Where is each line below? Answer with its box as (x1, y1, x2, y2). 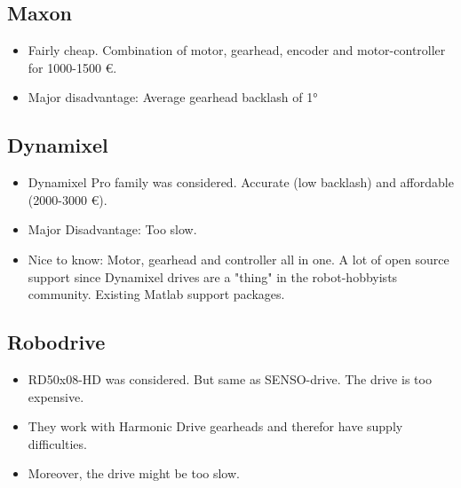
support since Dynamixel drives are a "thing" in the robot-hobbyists (28, 267, 398, 286)
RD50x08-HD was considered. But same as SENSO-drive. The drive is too (28, 369, 432, 388)
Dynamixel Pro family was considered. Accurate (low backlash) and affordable (28, 173, 454, 192)
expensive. (28, 387, 84, 405)
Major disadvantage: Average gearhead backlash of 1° (28, 88, 318, 106)
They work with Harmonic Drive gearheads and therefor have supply (28, 417, 403, 436)
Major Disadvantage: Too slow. (28, 220, 197, 239)
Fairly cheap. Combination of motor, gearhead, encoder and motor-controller (28, 41, 446, 59)
